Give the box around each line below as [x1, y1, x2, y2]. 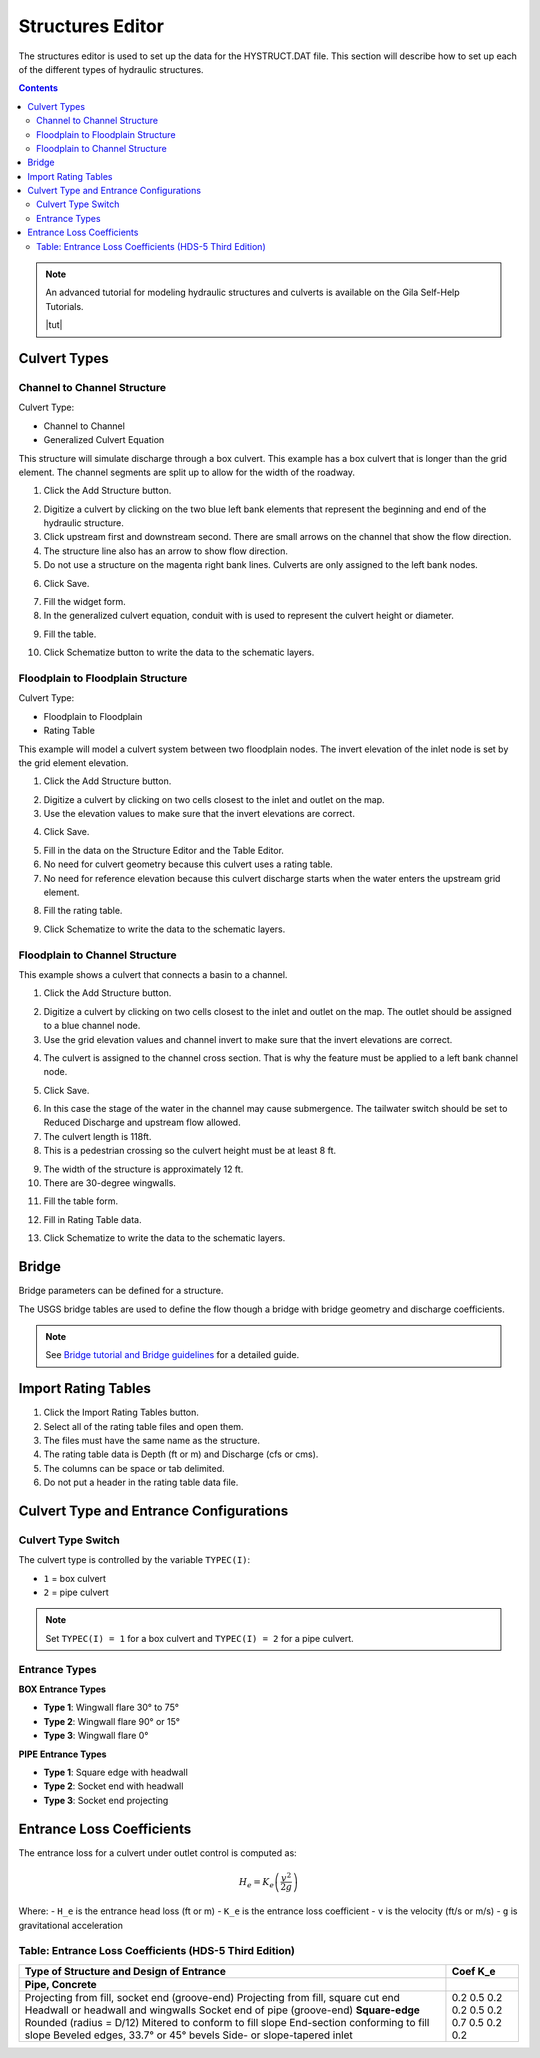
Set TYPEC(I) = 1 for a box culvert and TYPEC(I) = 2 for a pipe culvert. [45, 1632, 354, 1644]
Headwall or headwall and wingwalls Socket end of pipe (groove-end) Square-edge [24, 2003, 420, 2017]
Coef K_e [451, 1964, 496, 1978]
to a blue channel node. [43, 1020, 141, 1032]
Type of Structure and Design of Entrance [24, 1964, 227, 1978]
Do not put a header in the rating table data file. [43, 1476, 239, 1489]
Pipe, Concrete [24, 1977, 97, 1991]
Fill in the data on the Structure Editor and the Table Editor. [43, 844, 285, 856]
